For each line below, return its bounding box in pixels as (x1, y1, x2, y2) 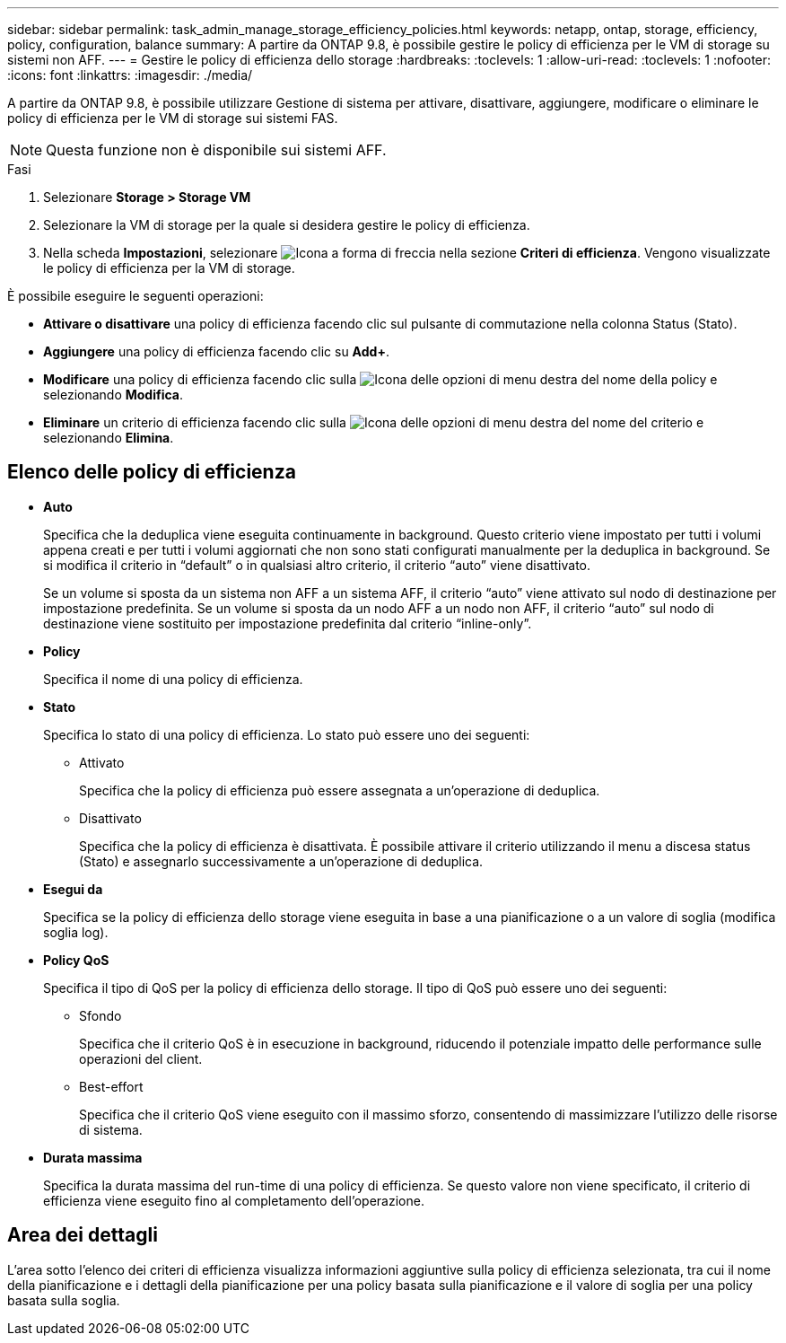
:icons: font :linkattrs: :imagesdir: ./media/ (7, 67, 253, 83)
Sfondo (79, 1007, 122, 1023)
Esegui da (43, 881, 103, 897)
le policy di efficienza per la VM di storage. (43, 260, 295, 276)
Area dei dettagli (7, 1224, 158, 1247)
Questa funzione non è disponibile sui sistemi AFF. (46, 141, 387, 159)
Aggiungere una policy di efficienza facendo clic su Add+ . (43, 344, 389, 359)
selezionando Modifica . (43, 387, 184, 402)
